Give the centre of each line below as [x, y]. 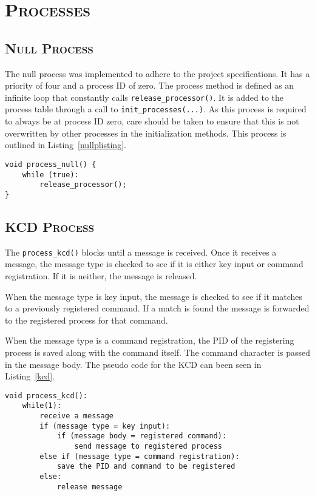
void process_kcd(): [46, 396]
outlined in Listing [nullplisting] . [66, 145]
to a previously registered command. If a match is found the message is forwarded [157, 308]
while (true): [50, 175]
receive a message [76, 416]
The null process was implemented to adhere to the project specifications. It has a [157, 73]
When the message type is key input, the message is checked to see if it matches [154, 296]
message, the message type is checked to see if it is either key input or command [154, 264]
